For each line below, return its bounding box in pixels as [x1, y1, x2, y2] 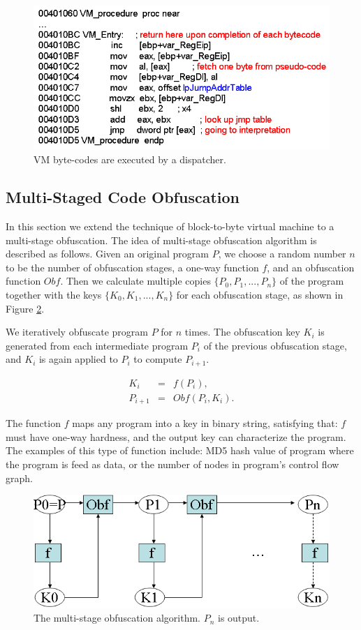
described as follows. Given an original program [6, 246, 209, 261]
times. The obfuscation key [184, 324, 300, 339]
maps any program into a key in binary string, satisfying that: [72, 416, 338, 430]
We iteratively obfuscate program [6, 324, 148, 339]
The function [6, 416, 61, 430]
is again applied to [38, 352, 118, 366]
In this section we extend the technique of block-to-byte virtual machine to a [6, 218, 334, 233]
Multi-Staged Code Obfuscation [6, 186, 240, 208]
